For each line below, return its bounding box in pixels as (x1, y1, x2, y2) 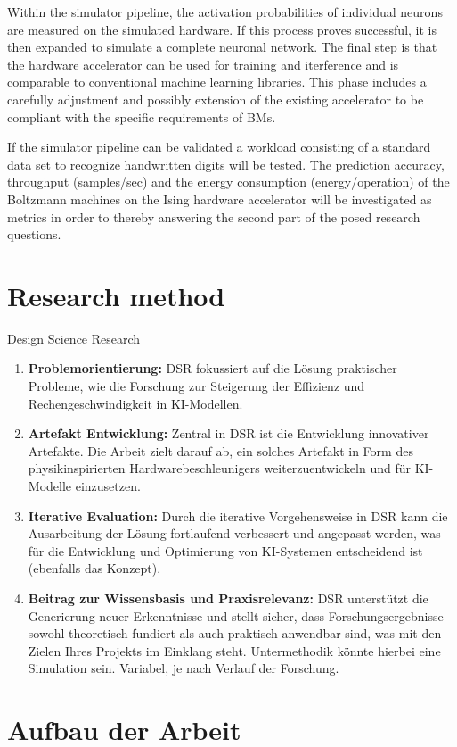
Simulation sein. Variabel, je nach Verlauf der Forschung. (28, 659, 339, 677)
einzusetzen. (75, 477, 141, 494)
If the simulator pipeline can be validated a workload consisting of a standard (7, 137, 431, 156)
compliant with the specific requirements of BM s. (7, 107, 276, 126)
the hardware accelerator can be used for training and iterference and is (7, 54, 399, 73)
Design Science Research (7, 328, 141, 347)
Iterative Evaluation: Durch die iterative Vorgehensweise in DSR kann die (28, 506, 448, 525)
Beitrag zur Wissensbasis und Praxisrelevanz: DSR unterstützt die (28, 588, 428, 607)
